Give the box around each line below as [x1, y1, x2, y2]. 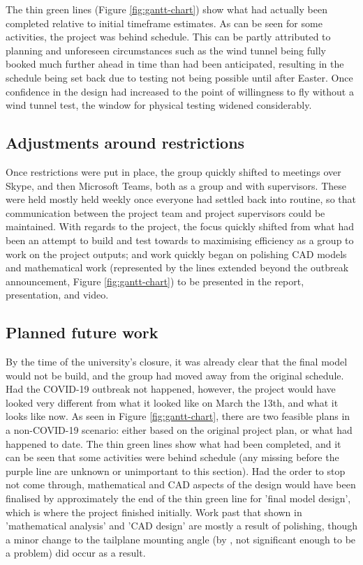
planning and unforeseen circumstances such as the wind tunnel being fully [6, 43, 327, 57]
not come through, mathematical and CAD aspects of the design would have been [6, 477, 356, 492]
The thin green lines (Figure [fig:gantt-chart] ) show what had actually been [6, 2, 327, 16]
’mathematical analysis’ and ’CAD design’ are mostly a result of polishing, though [6, 518, 357, 533]
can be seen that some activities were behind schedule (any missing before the [6, 450, 339, 465]
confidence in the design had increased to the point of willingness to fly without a [6, 84, 354, 98]
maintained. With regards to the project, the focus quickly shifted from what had [6, 219, 354, 234]
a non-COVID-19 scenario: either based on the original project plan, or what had [6, 423, 353, 437]
